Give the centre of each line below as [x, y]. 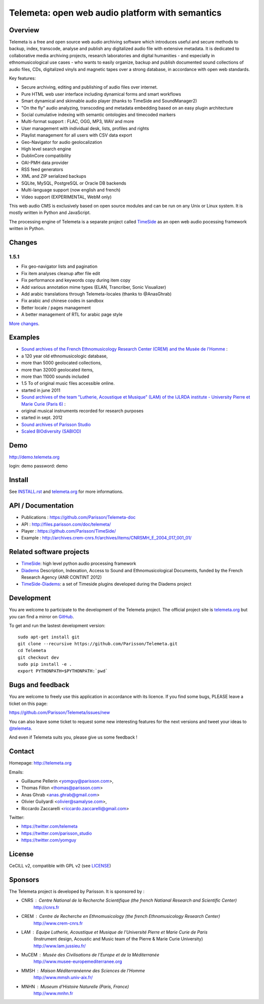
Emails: [16, 772]
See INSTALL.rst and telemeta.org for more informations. [66, 491]
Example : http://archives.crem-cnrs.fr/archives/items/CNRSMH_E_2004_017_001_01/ [106, 538]
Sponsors [24, 879]
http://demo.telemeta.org [34, 457]
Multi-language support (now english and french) [71, 190]
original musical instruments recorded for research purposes [82, 411]
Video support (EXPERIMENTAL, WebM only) [66, 197]
